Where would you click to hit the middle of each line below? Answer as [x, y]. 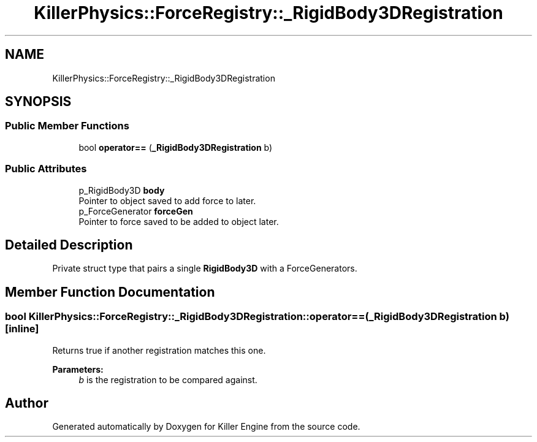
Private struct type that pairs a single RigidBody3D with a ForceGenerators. [205, 269]
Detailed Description [69, 245]
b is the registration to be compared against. [168, 379]
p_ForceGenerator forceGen [136, 211]
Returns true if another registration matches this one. [159, 350]
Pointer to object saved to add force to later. [167, 200]
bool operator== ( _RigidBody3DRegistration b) [176, 147]
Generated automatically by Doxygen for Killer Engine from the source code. [206, 427]
